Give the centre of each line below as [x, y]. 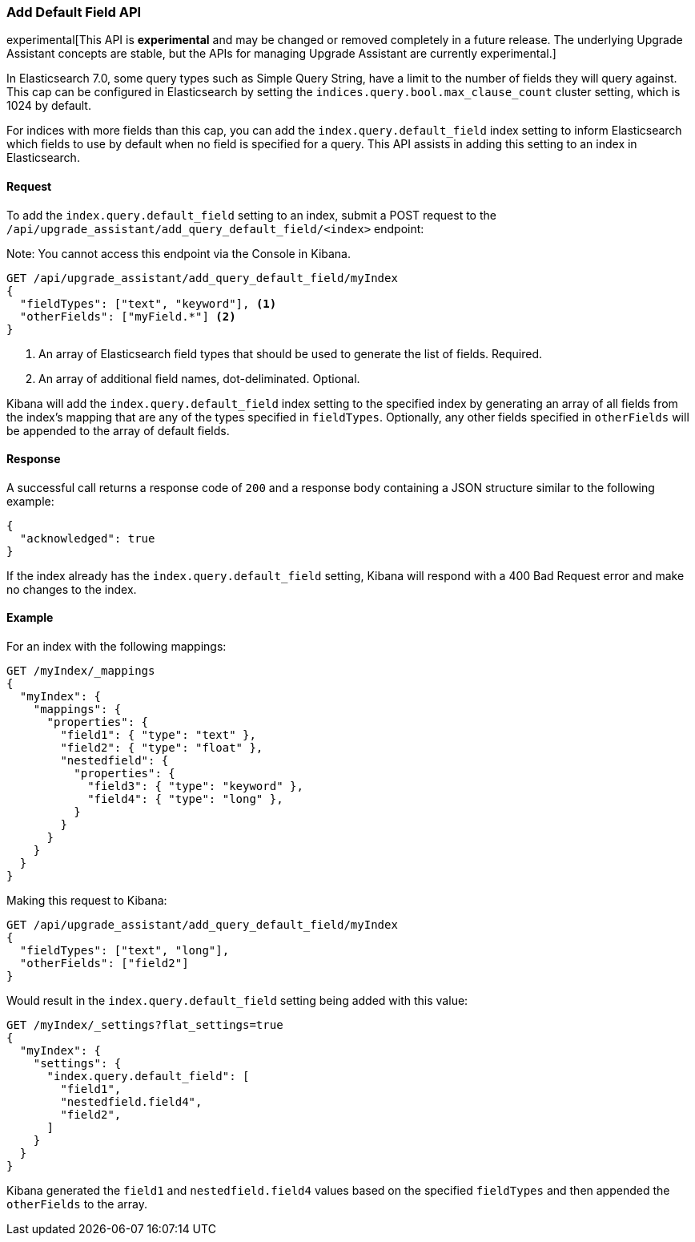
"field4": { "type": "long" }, [185, 799]
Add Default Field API [74, 12]
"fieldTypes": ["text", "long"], [125, 951]
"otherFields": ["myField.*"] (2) [128, 316]
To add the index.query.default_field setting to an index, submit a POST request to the [251, 215]
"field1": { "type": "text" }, [158, 735]
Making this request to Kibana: [87, 901]
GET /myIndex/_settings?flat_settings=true [145, 1025]
